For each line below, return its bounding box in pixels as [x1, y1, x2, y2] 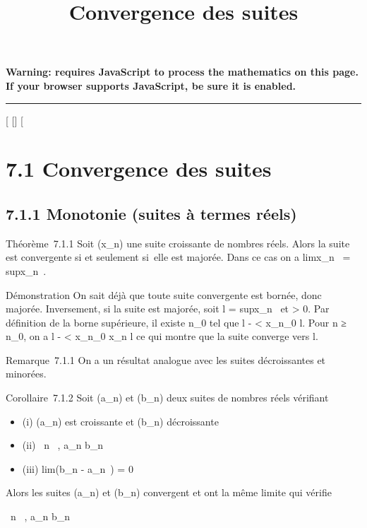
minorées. [6, 366, 47, 381]
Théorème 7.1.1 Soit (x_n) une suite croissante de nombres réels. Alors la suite [6, 235, 350, 250]
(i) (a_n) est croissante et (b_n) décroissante [22, 413, 219, 428]
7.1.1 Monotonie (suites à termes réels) [6, 202, 297, 224]
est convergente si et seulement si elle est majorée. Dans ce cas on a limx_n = [6, 250, 351, 264]
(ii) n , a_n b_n [22, 438, 104, 452]
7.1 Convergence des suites [6, 154, 272, 183]
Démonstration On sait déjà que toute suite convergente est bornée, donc [6, 287, 322, 302]
